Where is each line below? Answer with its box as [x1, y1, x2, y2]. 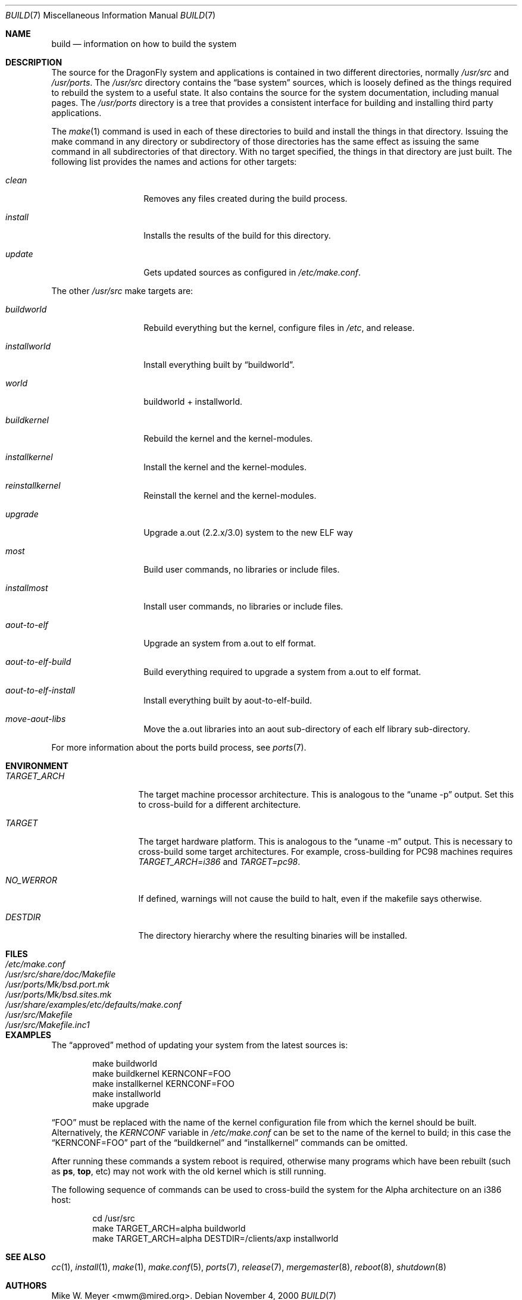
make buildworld [92, 1058, 158, 1068]
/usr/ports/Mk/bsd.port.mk [5, 979, 110, 989]
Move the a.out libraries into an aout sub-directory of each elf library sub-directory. [143, 724, 470, 734]
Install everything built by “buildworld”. [143, 360, 295, 370]
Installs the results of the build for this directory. [143, 230, 331, 240]
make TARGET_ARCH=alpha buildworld [92, 1223, 246, 1233]
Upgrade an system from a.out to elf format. [143, 638, 316, 648]
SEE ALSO [5, 1252, 46, 1262]
